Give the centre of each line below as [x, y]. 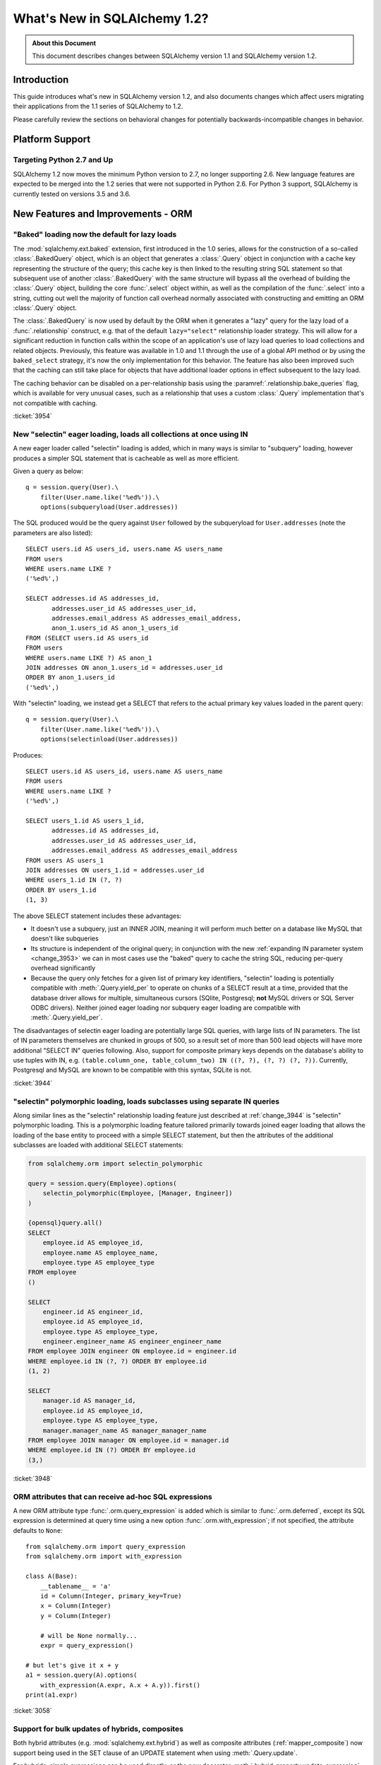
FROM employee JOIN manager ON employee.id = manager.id [128, 1440]
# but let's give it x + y [72, 1665]
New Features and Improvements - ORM [103, 214]
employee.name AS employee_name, [101, 1252]
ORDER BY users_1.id [61, 890]
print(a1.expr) [52, 1695]
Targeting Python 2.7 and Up [63, 160]
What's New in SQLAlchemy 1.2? [111, 18]
